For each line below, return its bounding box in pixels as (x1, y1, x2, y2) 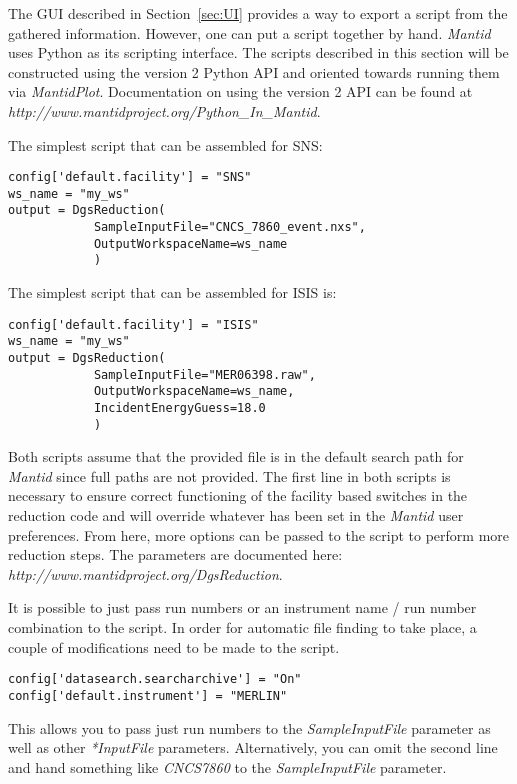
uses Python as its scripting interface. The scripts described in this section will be (8, 42, 509, 63)
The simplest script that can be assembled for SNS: (8, 134, 323, 155)
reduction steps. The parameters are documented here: (8, 544, 343, 565)
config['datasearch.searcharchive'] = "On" (8, 672, 302, 687)
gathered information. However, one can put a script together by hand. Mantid (8, 22, 491, 43)
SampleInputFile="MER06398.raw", (93, 367, 316, 382)
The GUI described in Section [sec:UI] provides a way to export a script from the (8, 3, 508, 23)
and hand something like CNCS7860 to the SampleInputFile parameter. (8, 756, 447, 777)
